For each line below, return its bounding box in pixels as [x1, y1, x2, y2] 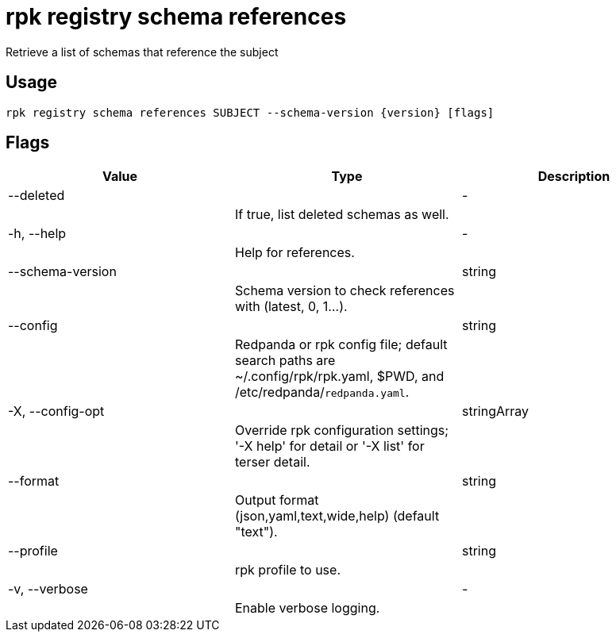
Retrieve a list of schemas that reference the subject [6, 44, 279, 59]
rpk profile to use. [234, 562, 341, 578]
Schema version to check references [234, 282, 455, 299]
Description [537, 168, 610, 185]
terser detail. [234, 454, 310, 471]
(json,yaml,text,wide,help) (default [234, 508, 440, 525]
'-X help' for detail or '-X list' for [234, 438, 425, 455]
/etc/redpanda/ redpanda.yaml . [234, 384, 410, 401]
